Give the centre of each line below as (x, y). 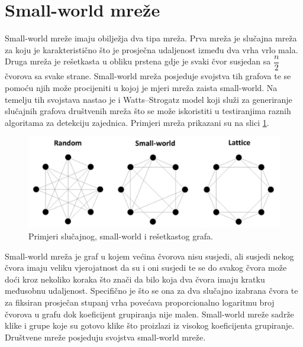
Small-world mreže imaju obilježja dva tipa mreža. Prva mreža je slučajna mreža (151, 38)
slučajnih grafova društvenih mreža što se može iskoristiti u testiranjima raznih (148, 111)
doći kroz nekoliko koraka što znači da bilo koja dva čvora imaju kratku (135, 279)
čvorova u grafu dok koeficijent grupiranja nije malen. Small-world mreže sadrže (149, 314)
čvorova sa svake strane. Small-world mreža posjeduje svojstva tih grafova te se (148, 76)
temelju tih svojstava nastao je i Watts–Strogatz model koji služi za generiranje (149, 99)
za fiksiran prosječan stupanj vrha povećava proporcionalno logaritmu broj (140, 302)
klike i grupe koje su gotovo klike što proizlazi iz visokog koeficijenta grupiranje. (150, 325)
